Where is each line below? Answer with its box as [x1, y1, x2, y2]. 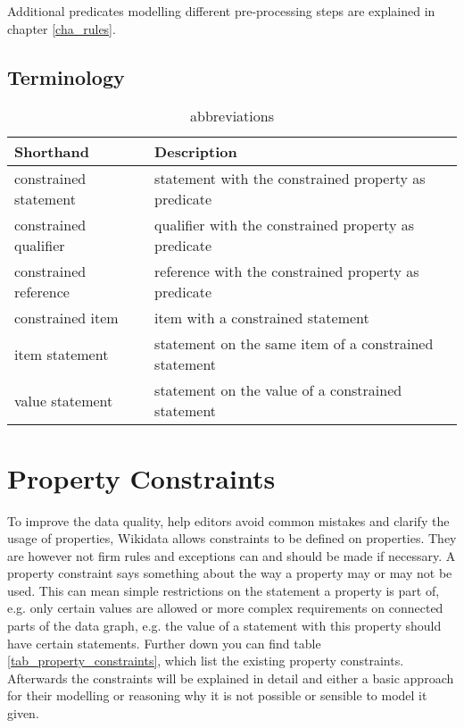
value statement [14, 389, 113, 411]
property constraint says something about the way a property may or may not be [7, 564, 452, 582]
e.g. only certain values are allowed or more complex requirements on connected [7, 598, 443, 617]
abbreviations [190, 105, 274, 127]
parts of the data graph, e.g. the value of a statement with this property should [7, 616, 442, 635]
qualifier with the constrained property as [154, 214, 415, 236]
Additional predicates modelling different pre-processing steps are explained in [7, 2, 435, 20]
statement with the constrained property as [154, 168, 426, 189]
